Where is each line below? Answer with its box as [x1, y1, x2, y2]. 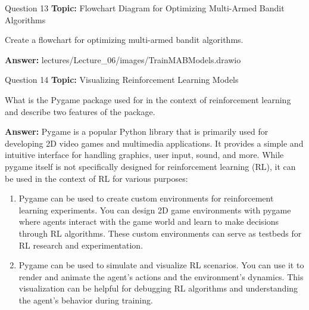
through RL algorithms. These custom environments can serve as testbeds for [18, 227, 302, 239]
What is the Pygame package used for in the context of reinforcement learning [5, 93, 291, 106]
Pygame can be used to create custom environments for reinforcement [18, 192, 274, 204]
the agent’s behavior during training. [18, 293, 153, 306]
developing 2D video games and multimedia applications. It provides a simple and [5, 137, 304, 149]
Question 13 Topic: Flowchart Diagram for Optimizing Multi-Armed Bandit [5, 2, 285, 14]
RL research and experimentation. [18, 238, 143, 251]
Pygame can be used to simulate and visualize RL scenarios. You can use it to [18, 259, 304, 271]
